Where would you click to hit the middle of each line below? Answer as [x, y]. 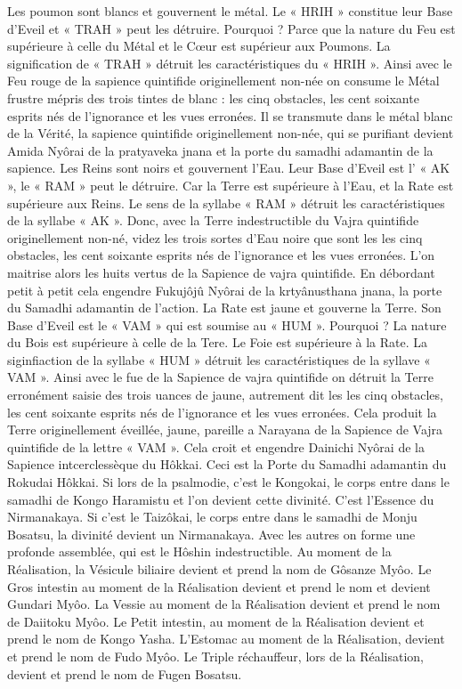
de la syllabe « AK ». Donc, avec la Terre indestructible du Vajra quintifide [213, 220]
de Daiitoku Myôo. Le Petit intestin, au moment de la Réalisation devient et [216, 621]
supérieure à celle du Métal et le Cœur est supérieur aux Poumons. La [199, 46]
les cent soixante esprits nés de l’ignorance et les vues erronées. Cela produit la [222, 412]
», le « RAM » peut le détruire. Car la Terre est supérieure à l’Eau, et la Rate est [231, 185]
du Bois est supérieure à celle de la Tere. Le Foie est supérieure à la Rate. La [218, 342]
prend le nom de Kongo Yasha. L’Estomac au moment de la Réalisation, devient [226, 639]
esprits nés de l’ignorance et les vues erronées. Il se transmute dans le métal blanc [230, 115]
